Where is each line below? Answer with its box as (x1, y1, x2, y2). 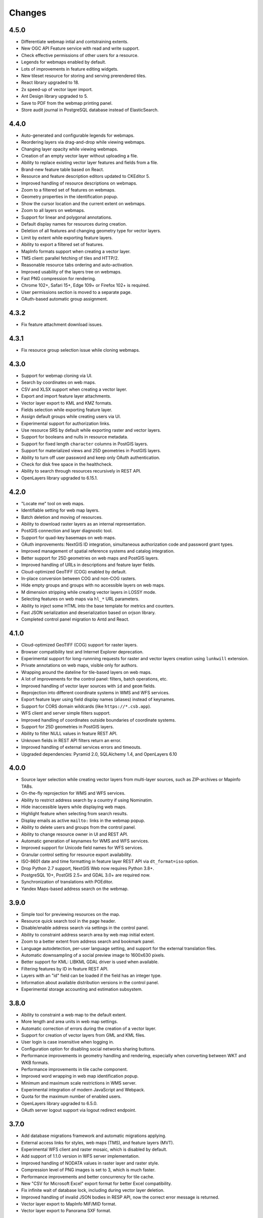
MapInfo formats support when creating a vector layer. (21, 248, 131, 254)
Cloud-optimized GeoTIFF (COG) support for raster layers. (21, 642, 138, 648)
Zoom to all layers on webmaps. (21, 208, 85, 213)
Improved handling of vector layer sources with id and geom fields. (21, 683, 156, 689)
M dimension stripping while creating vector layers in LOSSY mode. (21, 589, 157, 595)
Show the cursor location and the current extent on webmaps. (21, 200, 146, 207)
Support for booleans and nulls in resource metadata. (21, 434, 129, 440)
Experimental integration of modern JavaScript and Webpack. (21, 1087, 146, 1093)
